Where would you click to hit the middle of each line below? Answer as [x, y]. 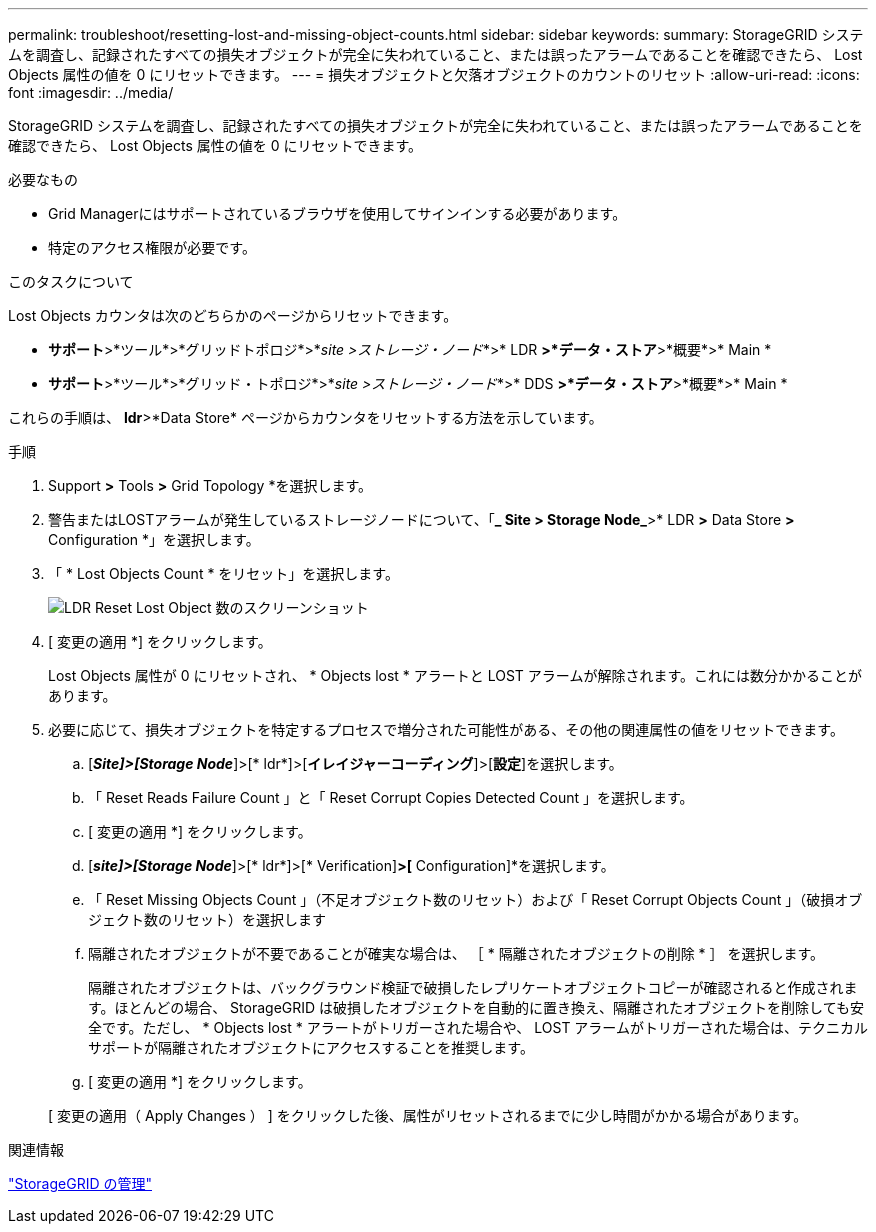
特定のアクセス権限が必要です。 [152, 247]
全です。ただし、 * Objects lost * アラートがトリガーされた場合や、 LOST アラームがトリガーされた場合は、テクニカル [478, 1027]
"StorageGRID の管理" [80, 1183]
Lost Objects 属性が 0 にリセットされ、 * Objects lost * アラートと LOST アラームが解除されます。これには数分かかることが [455, 675]
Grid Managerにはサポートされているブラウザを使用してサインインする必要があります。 [337, 213]
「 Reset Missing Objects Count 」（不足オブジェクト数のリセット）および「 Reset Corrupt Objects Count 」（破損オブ [475, 899]
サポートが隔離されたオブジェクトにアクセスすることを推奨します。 [311, 1047]
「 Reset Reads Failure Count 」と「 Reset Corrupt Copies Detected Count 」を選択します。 [391, 797]
